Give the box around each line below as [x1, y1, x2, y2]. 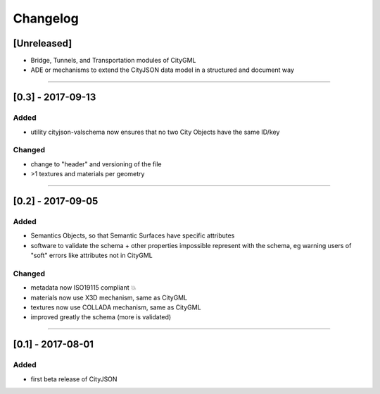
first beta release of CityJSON [30, 374, 118, 383]
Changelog [13, 11, 79, 26]
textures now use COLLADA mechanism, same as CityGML [30, 303, 201, 312]
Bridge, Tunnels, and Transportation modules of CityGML [30, 56, 196, 65]
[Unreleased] [13, 37, 72, 49]
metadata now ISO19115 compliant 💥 [30, 283, 137, 292]
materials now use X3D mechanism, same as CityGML [30, 293, 188, 302]
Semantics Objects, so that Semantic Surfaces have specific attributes [30, 231, 235, 240]
